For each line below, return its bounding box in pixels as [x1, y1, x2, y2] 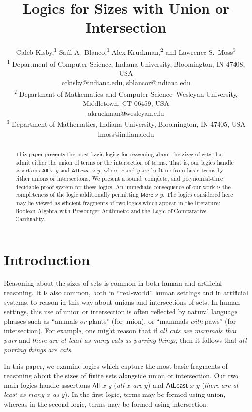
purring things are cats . [4, 344, 73, 355]
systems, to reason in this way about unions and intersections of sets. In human [4, 297, 240, 307]
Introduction [4, 249, 90, 269]
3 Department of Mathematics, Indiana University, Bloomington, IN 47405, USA [6, 118, 246, 129]
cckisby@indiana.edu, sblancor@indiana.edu [61, 77, 191, 87]
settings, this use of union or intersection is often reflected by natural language [4, 306, 237, 316]
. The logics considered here [163, 190, 233, 199]
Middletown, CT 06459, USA [82, 98, 170, 108]
